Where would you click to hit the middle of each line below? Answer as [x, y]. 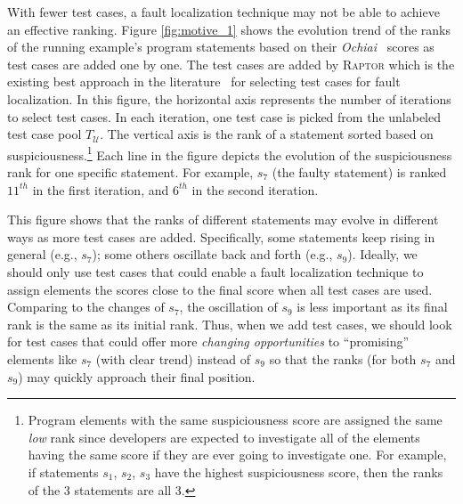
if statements [63, 471]
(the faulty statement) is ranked [359, 172]
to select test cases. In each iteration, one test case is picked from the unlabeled [224, 116]
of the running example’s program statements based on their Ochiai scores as [221, 47]
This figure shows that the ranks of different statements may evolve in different [223, 219]
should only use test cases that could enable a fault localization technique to [215, 271]
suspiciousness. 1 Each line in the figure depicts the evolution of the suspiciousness [230, 153]
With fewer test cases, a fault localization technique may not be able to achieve [223, 12]
